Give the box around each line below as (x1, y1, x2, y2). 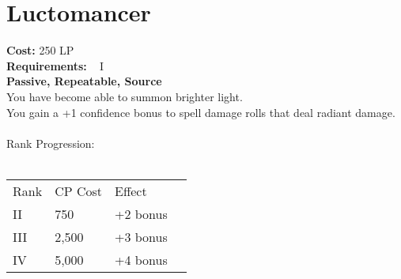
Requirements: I (6, 57, 104, 74)
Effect (114, 181, 147, 200)
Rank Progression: (6, 134, 95, 151)
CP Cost (55, 181, 102, 200)
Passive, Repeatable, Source (6, 73, 162, 89)
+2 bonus (114, 204, 168, 223)
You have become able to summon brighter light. (6, 88, 243, 104)
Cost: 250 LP (6, 42, 74, 58)
